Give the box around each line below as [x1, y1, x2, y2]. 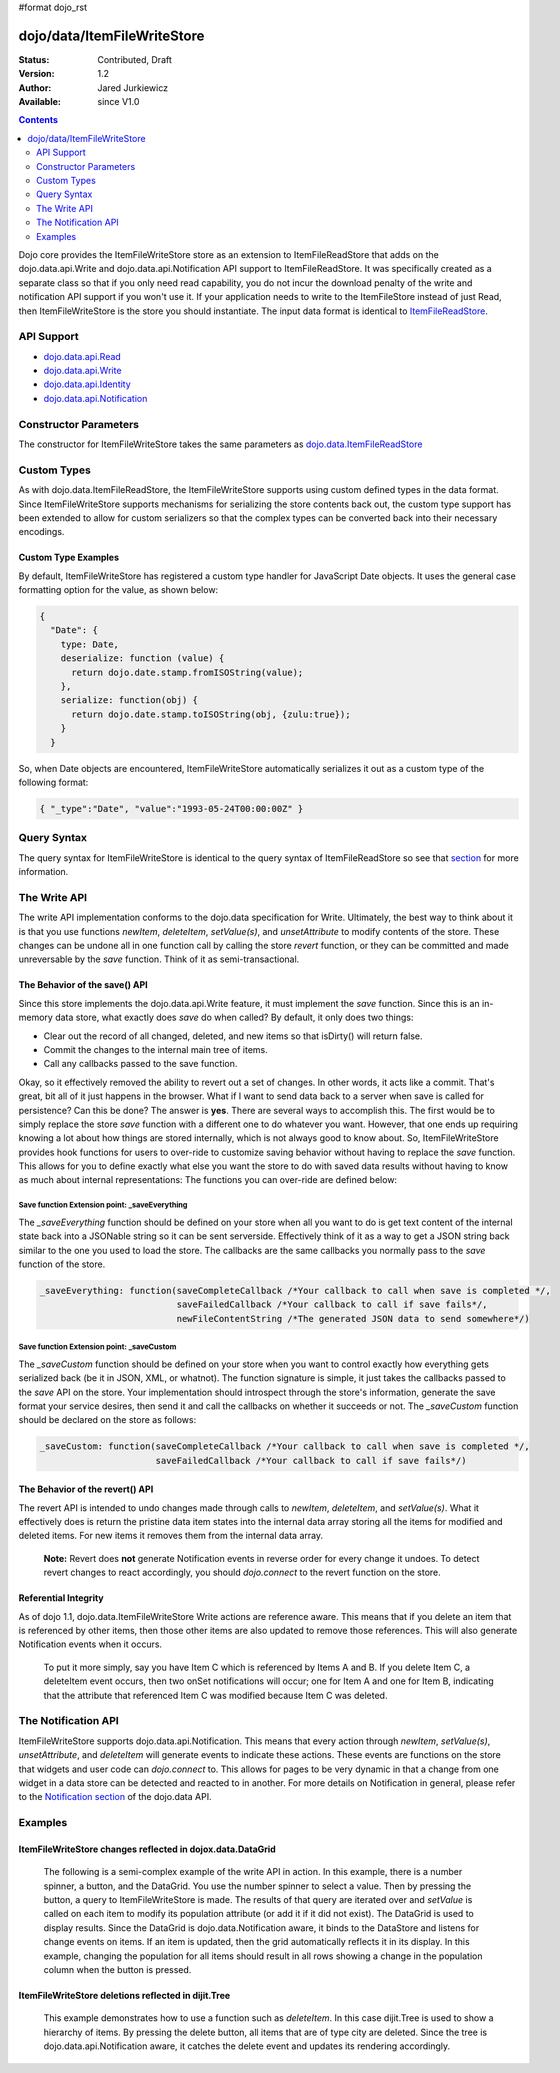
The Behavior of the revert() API [18, 1483, 154, 1495]
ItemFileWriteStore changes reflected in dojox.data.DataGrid [18, 1843, 277, 1855]
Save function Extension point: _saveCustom [18, 1342, 177, 1352]
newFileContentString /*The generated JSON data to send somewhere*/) [176, 1313, 530, 1324]
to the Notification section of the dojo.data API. [18, 1791, 212, 1803]
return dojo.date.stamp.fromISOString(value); [71, 666, 304, 678]
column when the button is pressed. [43, 1963, 192, 1975]
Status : [18, 53, 50, 65]
